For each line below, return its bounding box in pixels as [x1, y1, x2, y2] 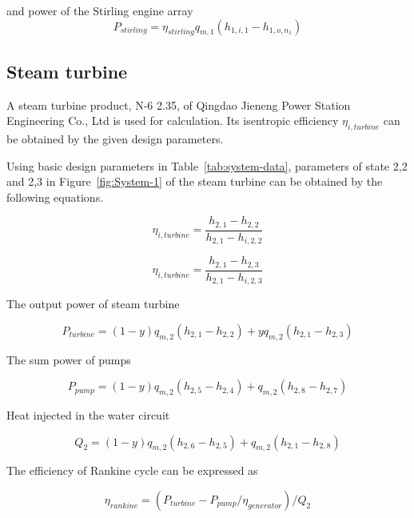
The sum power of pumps [6, 351, 131, 367]
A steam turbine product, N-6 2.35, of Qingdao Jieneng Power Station [6, 96, 351, 113]
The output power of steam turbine [6, 295, 180, 312]
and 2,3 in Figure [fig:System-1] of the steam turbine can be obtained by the [6, 173, 383, 190]
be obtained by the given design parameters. [6, 130, 224, 147]
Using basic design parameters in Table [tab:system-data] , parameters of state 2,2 [6, 157, 408, 174]
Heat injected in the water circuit [6, 407, 170, 424]
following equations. [6, 188, 104, 205]
